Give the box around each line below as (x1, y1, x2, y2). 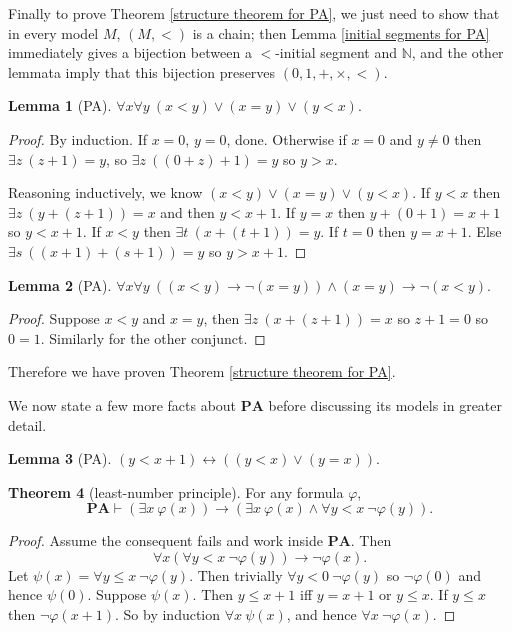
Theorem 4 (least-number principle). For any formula (8, 481, 344, 502)
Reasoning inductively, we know (8, 182, 203, 203)
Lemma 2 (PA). (8, 274, 112, 295)
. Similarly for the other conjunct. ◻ (40, 327, 266, 348)
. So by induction (115, 604, 221, 625)
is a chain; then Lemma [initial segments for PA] (192, 22, 490, 43)
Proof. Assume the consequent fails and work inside (8, 530, 323, 551)
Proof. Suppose (8, 308, 100, 329)
